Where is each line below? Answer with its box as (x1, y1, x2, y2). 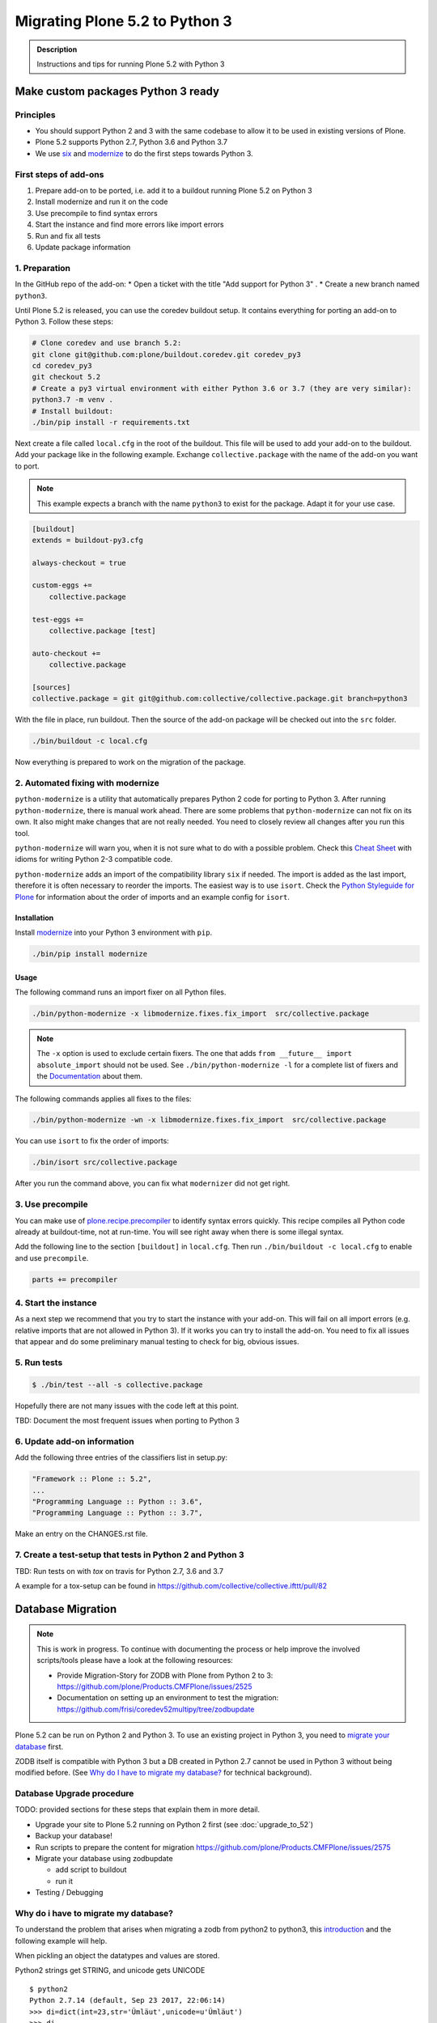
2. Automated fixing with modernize (15, 778, 159, 789)
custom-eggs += (32, 581, 92, 590)
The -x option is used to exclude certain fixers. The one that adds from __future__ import (36, 1049, 352, 1058)
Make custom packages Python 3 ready (15, 84, 220, 98)
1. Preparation (15, 262, 71, 274)
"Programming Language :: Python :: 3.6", (32, 1497, 203, 1507)
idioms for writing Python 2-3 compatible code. (15, 855, 173, 864)
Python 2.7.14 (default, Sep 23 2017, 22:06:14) (29, 1995, 226, 2005)
